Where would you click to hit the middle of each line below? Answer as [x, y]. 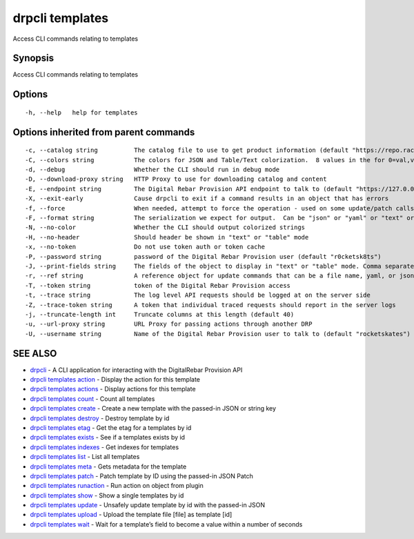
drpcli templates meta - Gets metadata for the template [108, 467]
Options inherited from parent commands [104, 132]
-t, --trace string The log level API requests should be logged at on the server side [198, 295]
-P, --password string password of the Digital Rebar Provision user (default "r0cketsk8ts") [204, 256]
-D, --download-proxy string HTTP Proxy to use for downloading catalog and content [176, 179]
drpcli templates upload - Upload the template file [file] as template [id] [131, 515]
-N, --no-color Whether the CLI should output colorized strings [165, 227]
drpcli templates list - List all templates [85, 457]
